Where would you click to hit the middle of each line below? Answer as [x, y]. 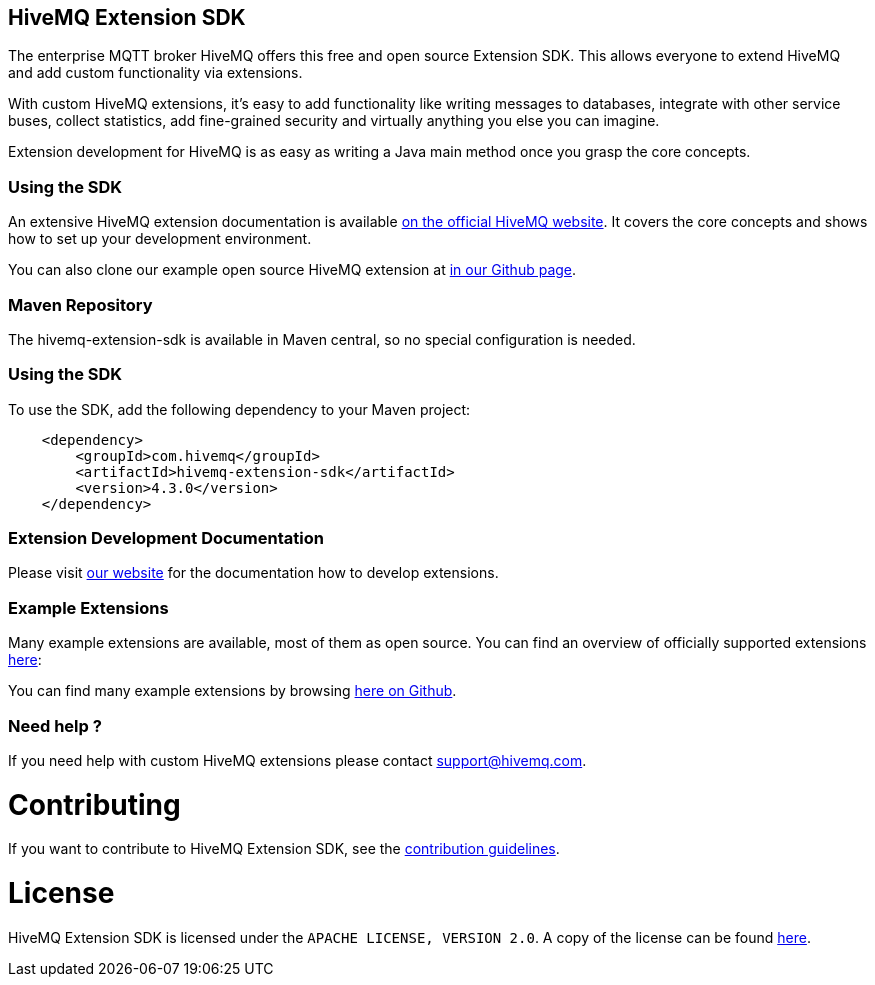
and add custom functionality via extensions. [155, 73]
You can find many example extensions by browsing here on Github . [232, 691]
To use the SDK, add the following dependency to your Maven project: [239, 409]
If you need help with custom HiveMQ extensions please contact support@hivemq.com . [297, 760]
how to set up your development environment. [160, 239]
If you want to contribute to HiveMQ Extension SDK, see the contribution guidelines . [284, 849]
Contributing [94, 804]
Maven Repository [80, 304]
